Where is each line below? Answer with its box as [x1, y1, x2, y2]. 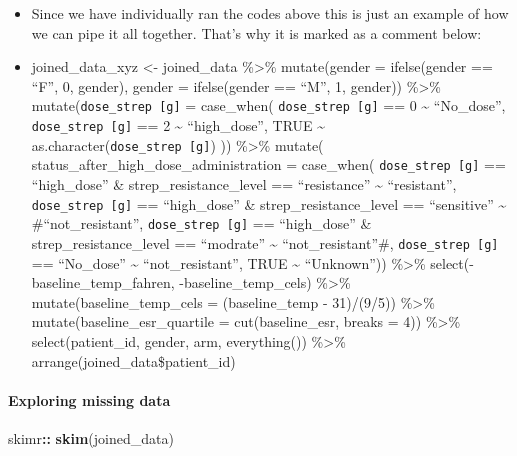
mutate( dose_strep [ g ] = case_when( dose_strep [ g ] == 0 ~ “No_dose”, [31, 95, 506, 116]
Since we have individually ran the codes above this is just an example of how [31, 3, 509, 23]
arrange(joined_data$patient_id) [31, 350, 236, 371]
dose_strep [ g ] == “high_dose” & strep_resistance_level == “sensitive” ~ [31, 193, 507, 214]
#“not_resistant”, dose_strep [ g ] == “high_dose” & [31, 213, 372, 234]
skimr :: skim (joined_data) [8, 427, 174, 448]
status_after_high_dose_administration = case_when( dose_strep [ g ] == [31, 154, 506, 175]
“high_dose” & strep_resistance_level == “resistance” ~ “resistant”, [31, 174, 457, 194]
